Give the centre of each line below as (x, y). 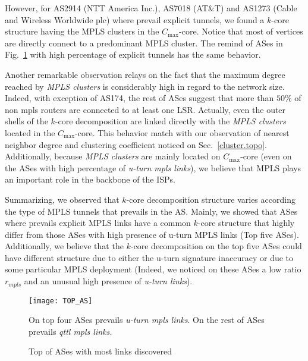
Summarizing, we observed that (62, 199)
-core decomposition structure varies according (211, 199)
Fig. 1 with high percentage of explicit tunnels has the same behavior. (133, 54)
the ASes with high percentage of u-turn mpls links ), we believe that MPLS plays (153, 167)
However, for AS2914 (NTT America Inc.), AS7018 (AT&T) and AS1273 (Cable (151, 8)
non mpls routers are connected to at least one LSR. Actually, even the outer (145, 109)
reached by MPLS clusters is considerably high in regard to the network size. (145, 86)
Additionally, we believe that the (64, 246)
